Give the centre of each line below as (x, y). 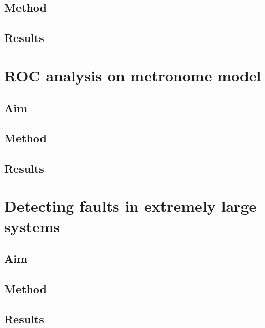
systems (32, 226)
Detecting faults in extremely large (130, 206)
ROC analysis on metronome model (133, 75)
